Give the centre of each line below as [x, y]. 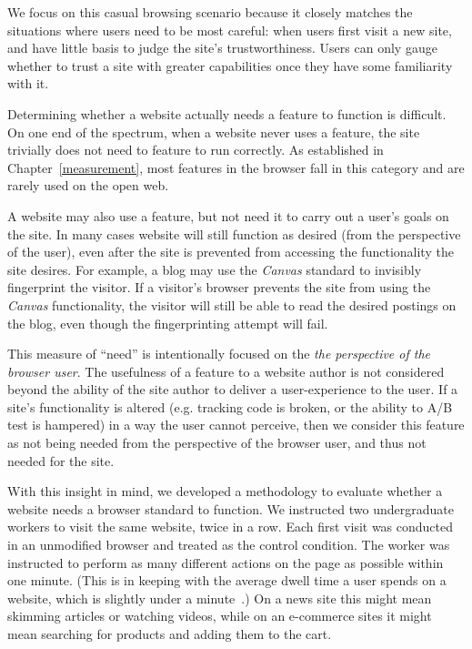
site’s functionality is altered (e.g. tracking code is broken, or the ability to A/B [230, 406]
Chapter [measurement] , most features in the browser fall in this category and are [236, 167]
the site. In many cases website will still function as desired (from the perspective [234, 233]
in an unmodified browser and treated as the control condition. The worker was [229, 545]
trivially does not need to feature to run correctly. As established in [196, 150]
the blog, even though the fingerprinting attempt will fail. [168, 323]
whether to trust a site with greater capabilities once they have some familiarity [230, 65]
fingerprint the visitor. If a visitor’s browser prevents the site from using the [219, 287]
